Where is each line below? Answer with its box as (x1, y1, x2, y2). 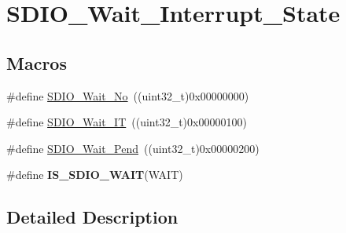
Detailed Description (6, 205, 179, 229)
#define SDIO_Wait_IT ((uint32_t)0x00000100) (6, 114, 247, 130)
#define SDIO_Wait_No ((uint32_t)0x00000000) (6, 87, 249, 104)
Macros (6, 50, 67, 75)
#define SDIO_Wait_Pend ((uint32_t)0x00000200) (6, 140, 259, 156)
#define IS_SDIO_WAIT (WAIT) (6, 166, 183, 183)
